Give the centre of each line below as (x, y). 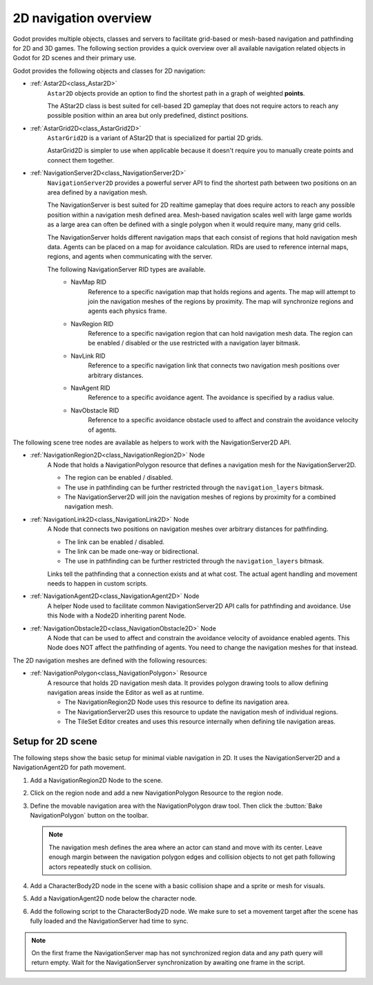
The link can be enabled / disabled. (115, 542)
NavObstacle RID (95, 410)
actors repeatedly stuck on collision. (100, 867)
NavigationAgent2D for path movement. (69, 768)
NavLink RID (88, 356)
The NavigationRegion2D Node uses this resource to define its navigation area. (177, 702)
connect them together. (80, 160)
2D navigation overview (82, 18)
